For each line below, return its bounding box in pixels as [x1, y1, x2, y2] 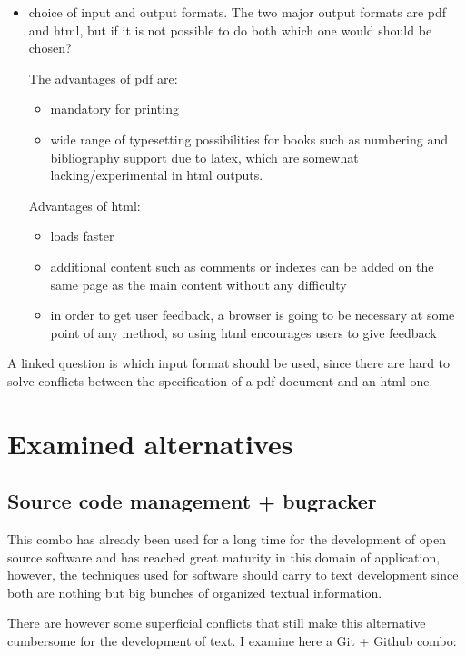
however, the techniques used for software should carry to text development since [7, 565, 459, 584]
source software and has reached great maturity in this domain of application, [7, 547, 441, 566]
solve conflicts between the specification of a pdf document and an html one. [7, 371, 433, 390]
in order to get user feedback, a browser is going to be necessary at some [50, 305, 455, 324]
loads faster [50, 226, 114, 245]
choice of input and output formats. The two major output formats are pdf [28, 3, 447, 21]
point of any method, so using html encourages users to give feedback [50, 323, 437, 342]
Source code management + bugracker [7, 487, 377, 515]
